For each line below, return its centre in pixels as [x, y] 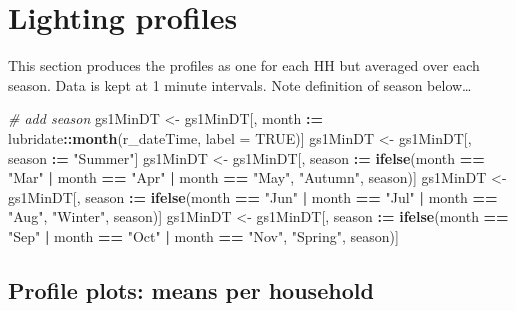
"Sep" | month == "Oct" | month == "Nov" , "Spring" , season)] [203, 235]
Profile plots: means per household [191, 289]
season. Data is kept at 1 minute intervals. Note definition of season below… [240, 84]
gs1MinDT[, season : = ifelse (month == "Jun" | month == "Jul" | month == [253, 196]
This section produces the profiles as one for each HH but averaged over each [244, 65]
